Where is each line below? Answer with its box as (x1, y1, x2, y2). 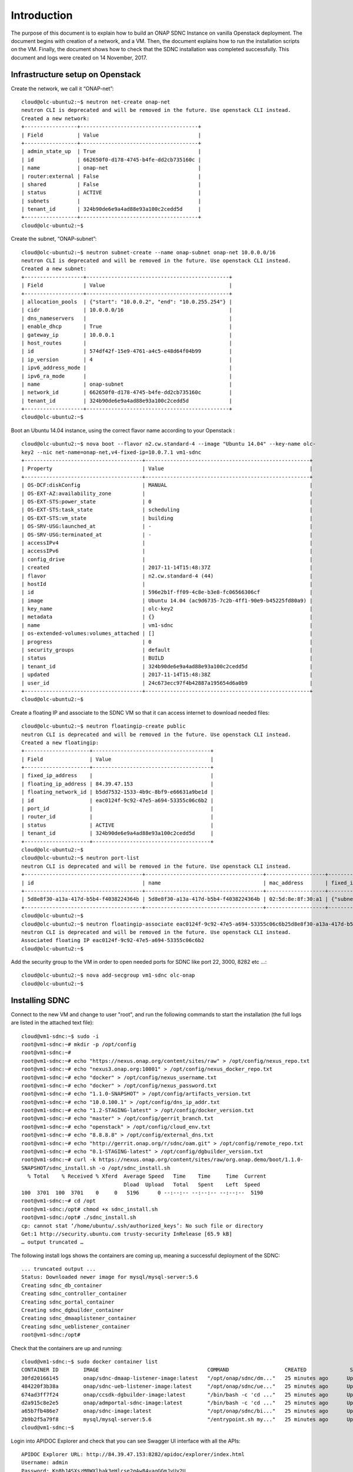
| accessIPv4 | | (21, 539, 313, 546)
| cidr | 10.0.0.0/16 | (21, 307, 232, 313)
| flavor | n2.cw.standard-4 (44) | (21, 572, 313, 579)
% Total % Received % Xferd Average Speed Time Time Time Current (27, 1173, 267, 1180)
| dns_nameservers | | (21, 315, 232, 321)
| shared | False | (21, 181, 201, 188)
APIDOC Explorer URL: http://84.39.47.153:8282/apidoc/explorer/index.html (21, 1451, 245, 1457)
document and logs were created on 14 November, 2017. (11, 54, 147, 61)
